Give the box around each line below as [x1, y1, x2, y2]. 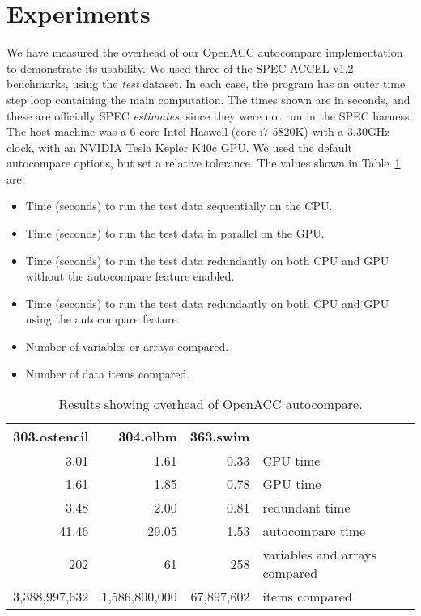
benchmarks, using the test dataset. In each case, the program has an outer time [6, 75, 406, 92]
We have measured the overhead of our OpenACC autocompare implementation [6, 44, 403, 61]
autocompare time [262, 521, 366, 541]
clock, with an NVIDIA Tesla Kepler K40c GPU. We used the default [6, 138, 352, 155]
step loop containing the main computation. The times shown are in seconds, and [6, 91, 410, 108]
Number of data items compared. [25, 365, 190, 382]
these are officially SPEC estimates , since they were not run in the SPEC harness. [6, 107, 413, 124]
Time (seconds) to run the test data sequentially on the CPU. [25, 197, 333, 214]
